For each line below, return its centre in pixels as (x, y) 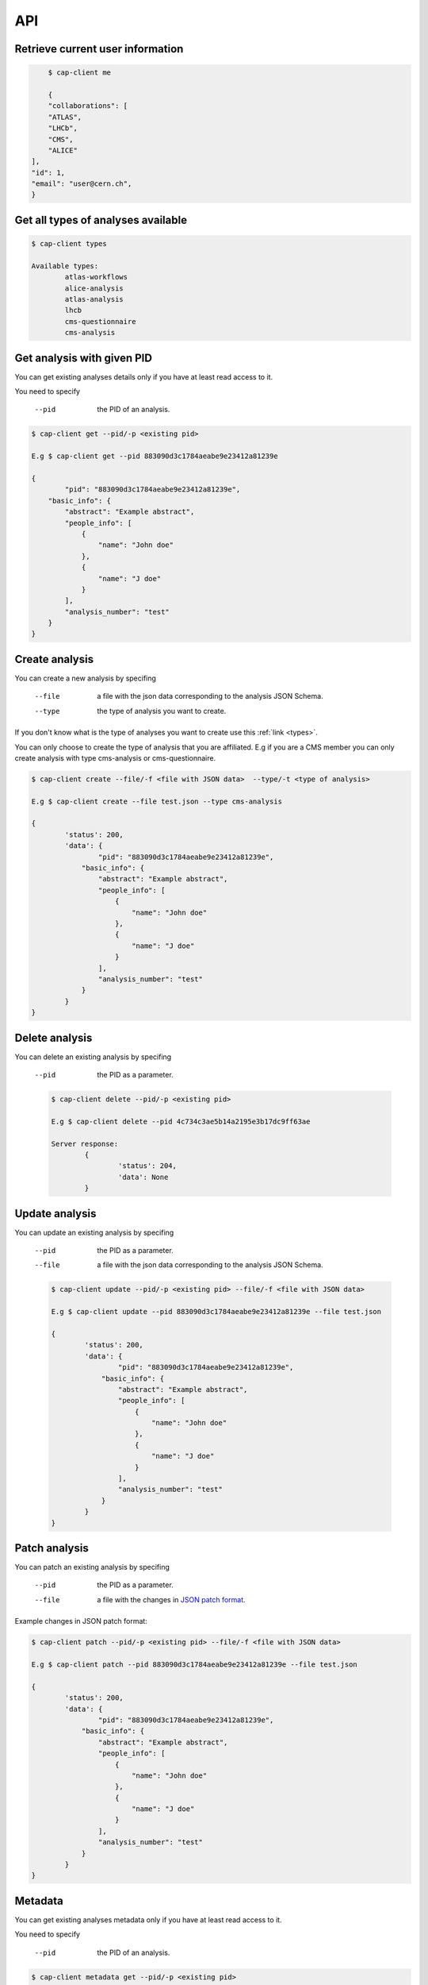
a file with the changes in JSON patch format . (171, 1599)
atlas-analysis (94, 299)
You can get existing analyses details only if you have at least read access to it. (144, 376)
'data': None (143, 1177)
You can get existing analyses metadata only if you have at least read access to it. (148, 1919)
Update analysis (55, 1214)
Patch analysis (52, 1548)
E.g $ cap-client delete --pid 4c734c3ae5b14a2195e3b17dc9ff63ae (181, 1121)
